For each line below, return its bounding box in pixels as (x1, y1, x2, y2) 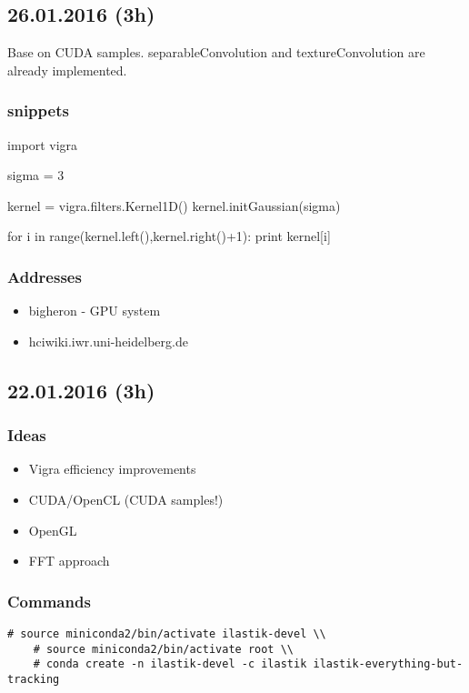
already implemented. (7, 60, 127, 79)
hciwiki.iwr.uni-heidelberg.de (28, 331, 188, 350)
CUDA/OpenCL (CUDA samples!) (28, 489, 224, 508)
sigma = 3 (7, 166, 65, 185)
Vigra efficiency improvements (28, 459, 196, 478)
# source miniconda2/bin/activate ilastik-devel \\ (7, 627, 326, 640)
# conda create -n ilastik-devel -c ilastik (33, 658, 307, 671)
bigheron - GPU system (28, 301, 161, 320)
